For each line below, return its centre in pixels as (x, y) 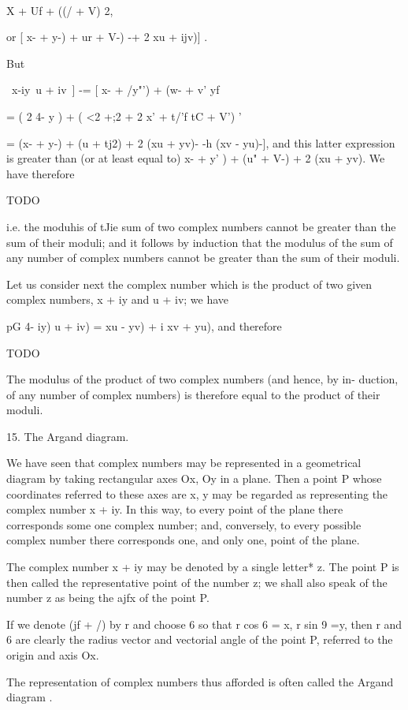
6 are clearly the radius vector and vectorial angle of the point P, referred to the (200, 639)
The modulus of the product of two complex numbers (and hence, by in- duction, (202, 379)
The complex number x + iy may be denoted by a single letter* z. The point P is (203, 567)
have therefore (41, 173)
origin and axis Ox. (53, 655)
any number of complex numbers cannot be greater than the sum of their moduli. (203, 258)
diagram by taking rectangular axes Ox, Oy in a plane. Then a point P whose (194, 478)
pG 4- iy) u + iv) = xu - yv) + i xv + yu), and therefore (144, 325)
